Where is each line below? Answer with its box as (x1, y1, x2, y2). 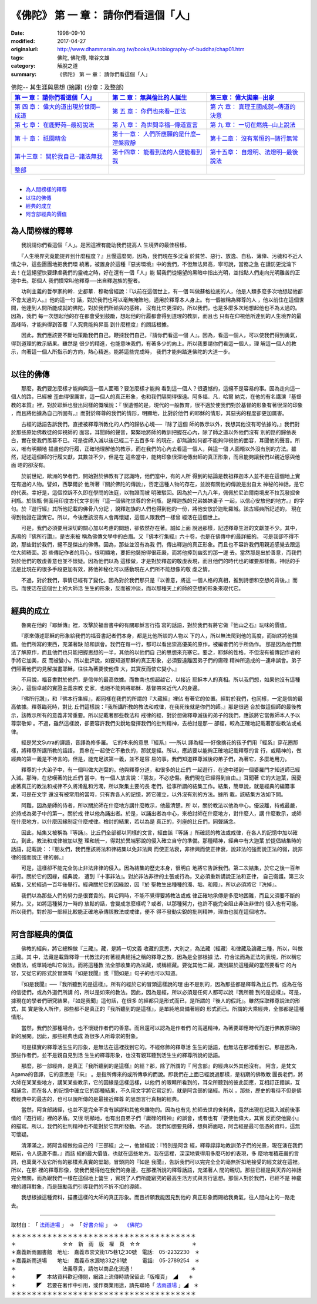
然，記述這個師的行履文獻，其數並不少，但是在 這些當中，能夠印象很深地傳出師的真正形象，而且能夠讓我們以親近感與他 (11, 453, 301, 460)
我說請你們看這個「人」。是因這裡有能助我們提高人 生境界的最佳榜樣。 (21, 241, 190, 248)
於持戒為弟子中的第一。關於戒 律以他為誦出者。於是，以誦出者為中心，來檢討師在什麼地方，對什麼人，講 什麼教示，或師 (11, 810, 302, 817)
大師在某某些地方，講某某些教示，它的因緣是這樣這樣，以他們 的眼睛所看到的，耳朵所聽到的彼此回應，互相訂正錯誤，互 (11, 1079, 301, 1086)
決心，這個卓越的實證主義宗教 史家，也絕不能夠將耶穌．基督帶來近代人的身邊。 (11, 684, 203, 691)
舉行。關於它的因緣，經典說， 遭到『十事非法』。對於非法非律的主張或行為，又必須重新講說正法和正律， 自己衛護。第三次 (11, 872, 305, 880)
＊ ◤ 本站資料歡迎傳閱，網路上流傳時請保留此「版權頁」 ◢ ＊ (11, 1273, 194, 1280)
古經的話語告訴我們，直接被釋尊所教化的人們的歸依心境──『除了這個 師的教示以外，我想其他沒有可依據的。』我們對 (21, 420, 300, 427)
